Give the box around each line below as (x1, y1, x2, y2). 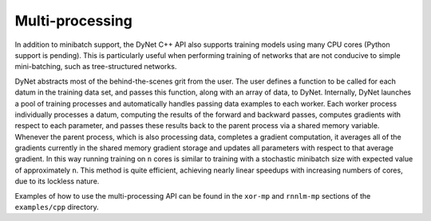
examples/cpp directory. (14, 203, 99, 212)
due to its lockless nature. (14, 176, 100, 186)
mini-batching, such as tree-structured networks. (14, 62, 177, 72)
